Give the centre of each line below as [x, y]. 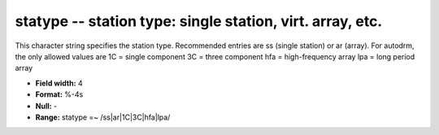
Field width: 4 [59, 83]
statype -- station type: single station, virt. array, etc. [199, 21]
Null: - [46, 106]
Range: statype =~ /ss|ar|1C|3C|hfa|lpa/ [103, 117]
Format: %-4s [59, 94]
